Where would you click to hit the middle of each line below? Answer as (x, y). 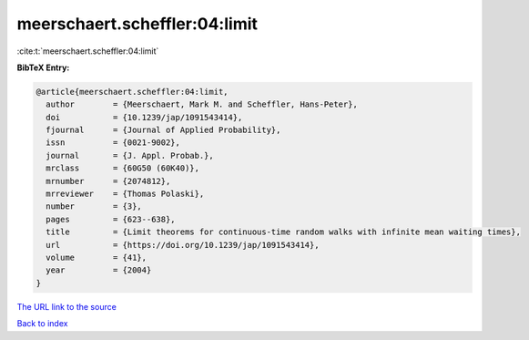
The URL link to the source (67, 306)
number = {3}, (94, 206)
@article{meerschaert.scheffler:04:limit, (132, 92)
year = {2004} (99, 270)
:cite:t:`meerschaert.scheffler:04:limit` (88, 51)
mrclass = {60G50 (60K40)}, (123, 168)
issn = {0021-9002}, (113, 143)
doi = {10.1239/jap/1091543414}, (144, 117)
